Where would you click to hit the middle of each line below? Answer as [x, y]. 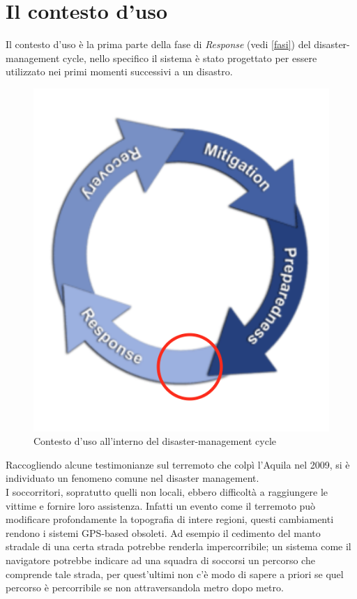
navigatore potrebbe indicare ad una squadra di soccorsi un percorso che [160, 560]
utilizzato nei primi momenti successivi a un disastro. [119, 71]
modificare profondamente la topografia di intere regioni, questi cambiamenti [170, 519]
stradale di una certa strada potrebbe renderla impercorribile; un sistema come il [178, 546]
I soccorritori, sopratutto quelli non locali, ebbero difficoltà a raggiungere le [167, 492]
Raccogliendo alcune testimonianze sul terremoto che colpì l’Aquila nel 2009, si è [178, 464]
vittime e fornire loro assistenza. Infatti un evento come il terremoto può [161, 505]
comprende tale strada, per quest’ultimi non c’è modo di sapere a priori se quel [175, 574]
